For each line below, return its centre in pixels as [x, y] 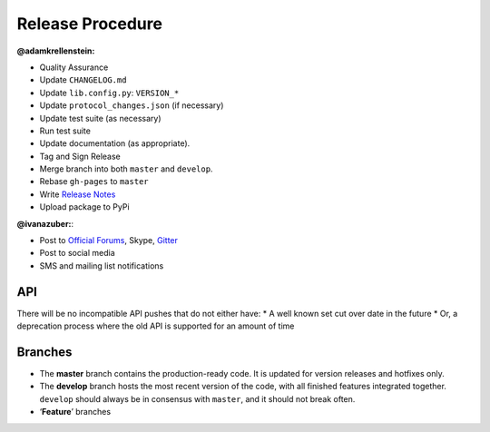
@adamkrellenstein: [56, 51]
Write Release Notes [78, 194]
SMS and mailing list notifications [102, 265]
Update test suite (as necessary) [101, 118]
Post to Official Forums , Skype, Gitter [109, 241]
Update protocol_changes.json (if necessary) [132, 105]
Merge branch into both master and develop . [126, 169]
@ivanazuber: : [45, 223]
